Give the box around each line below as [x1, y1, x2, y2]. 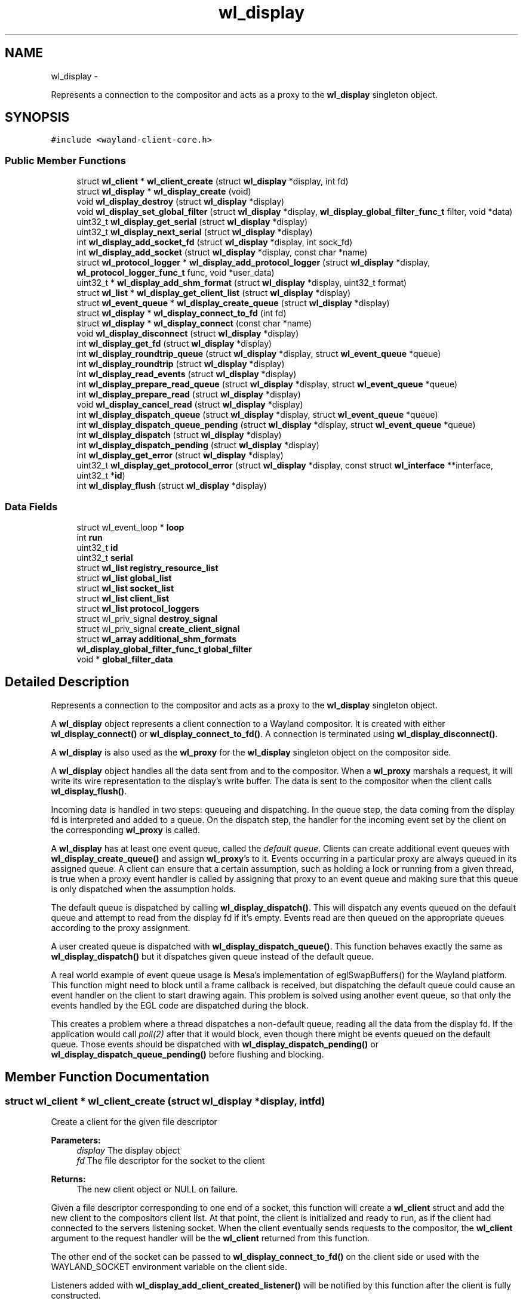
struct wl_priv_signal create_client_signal [76, 623, 240, 634]
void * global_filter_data [76, 653, 173, 664]
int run [76, 532, 103, 542]
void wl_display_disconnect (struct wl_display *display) [76, 328, 299, 339]
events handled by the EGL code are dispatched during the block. [51, 1000, 309, 1010]
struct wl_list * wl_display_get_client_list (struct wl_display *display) [76, 288, 351, 298]
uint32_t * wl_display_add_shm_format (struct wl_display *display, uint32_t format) [76, 278, 407, 288]
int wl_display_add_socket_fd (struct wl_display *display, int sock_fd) [76, 237, 353, 248]
